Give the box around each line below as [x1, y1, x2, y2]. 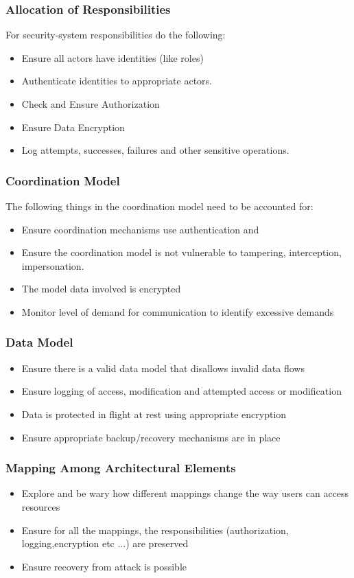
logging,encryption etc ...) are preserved [21, 536, 189, 551]
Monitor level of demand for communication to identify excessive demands [21, 304, 334, 319]
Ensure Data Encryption [21, 119, 125, 134]
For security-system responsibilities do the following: [5, 27, 226, 42]
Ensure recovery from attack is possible [21, 559, 187, 573]
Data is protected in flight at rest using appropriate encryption [21, 406, 287, 421]
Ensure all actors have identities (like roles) [21, 50, 204, 65]
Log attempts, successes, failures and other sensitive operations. [21, 143, 290, 157]
